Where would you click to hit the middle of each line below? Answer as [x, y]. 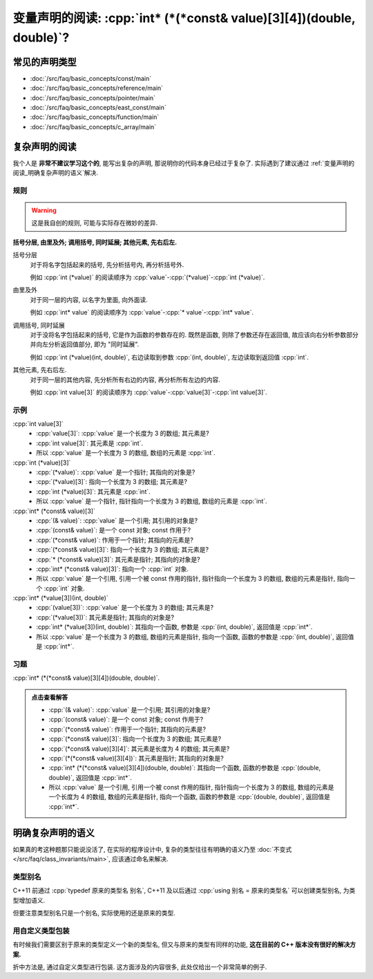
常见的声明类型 [45, 62]
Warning [44, 210]
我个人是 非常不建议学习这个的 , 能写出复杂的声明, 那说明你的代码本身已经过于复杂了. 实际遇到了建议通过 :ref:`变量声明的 [184, 163]
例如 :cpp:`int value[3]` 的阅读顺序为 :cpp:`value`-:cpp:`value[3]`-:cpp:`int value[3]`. [149, 392]
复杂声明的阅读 [45, 146]
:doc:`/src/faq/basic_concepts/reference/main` [97, 88]
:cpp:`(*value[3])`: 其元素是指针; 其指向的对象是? [105, 617]
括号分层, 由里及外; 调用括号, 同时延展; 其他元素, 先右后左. [95, 242]
